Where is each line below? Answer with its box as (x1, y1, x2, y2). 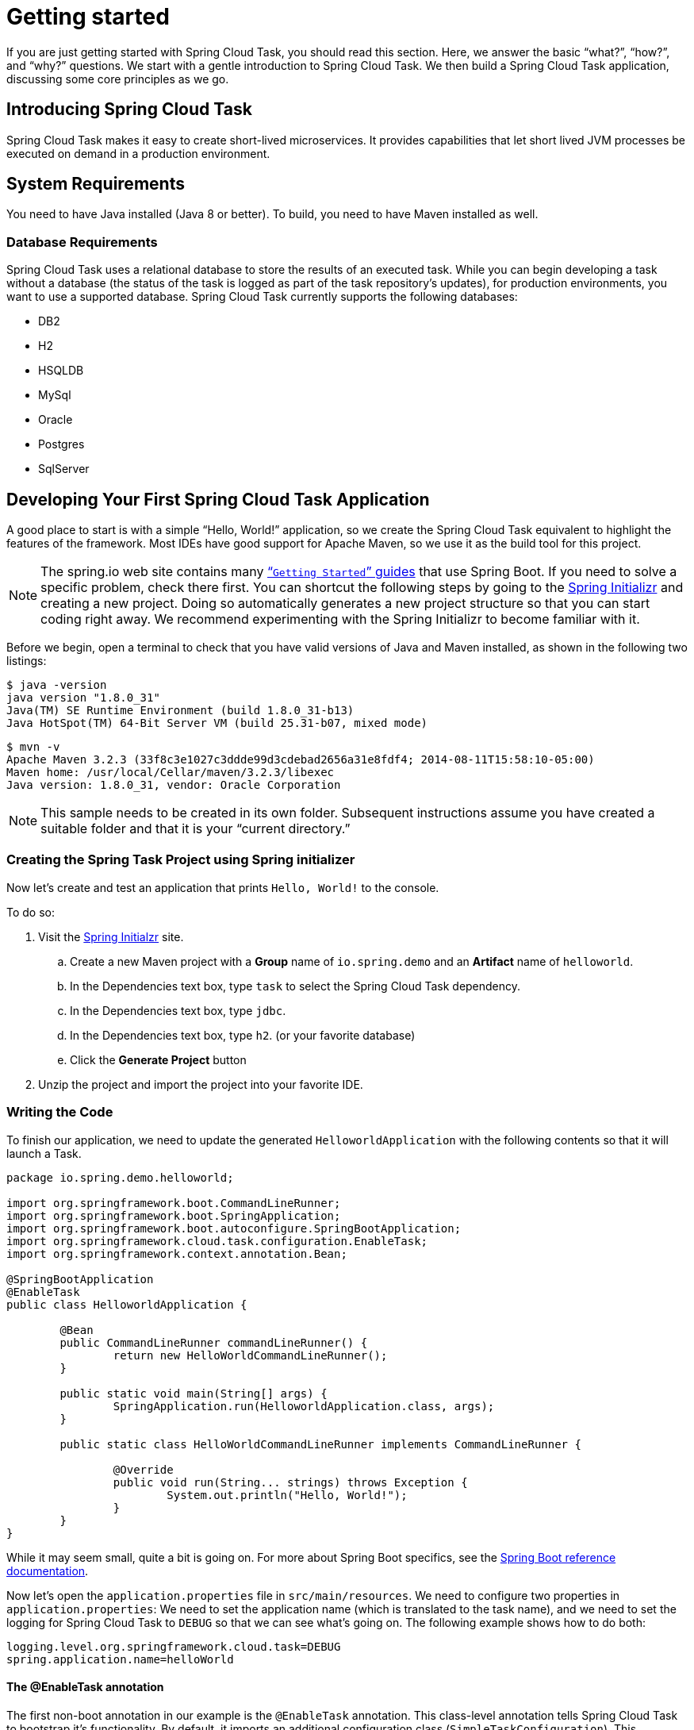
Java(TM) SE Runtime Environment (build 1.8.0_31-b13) (6, 704, 355, 717)
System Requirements (6, 174, 185, 194)
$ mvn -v (6, 740, 60, 754)
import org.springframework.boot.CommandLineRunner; (6, 1196, 341, 1209)
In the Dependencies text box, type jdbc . (70, 1003, 286, 1017)
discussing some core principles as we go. (6, 71, 229, 86)
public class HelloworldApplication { (6, 1297, 247, 1311)
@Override (113, 1463, 174, 1476)
